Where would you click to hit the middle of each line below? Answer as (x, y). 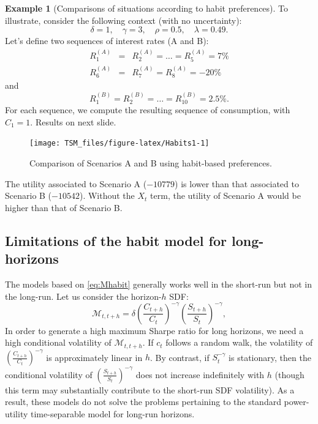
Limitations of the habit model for (116, 240)
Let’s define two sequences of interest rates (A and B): (107, 41)
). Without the (107, 195)
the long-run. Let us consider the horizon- (83, 296)
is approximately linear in (94, 357)
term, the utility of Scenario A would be (225, 195)
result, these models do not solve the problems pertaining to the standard (143, 402)
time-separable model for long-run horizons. (113, 413)
